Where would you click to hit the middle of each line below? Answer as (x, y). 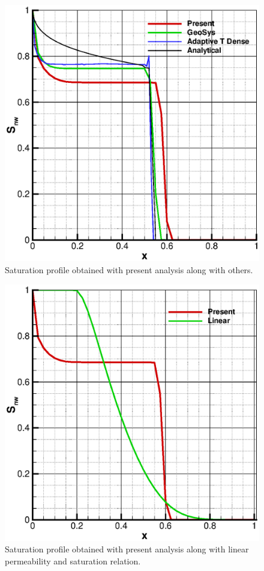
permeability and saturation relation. (73, 561)
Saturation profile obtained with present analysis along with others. (129, 269)
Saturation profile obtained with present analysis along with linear (127, 549)
